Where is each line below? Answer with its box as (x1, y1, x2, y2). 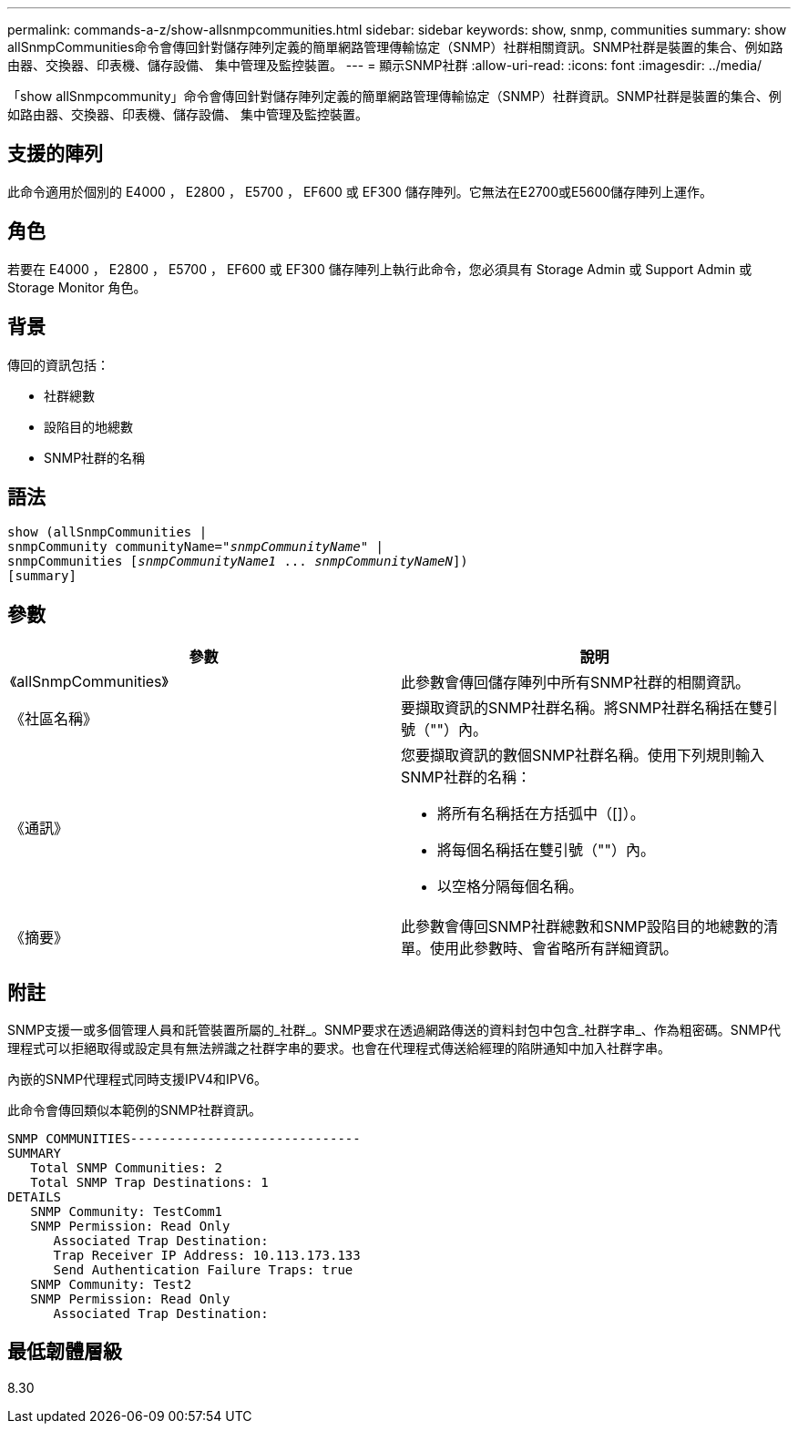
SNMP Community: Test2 (30, 1277, 192, 1293)
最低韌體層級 (7, 1340, 122, 1364)
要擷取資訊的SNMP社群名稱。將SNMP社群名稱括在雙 (401, 699, 763, 718)
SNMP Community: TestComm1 (30, 1204, 223, 1220)
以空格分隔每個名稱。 (437, 877, 584, 896)
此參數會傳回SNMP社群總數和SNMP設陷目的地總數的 (401, 917, 763, 936)
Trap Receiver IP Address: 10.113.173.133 (53, 1248, 361, 1263)
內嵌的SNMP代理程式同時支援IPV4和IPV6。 (7, 1071, 267, 1088)
